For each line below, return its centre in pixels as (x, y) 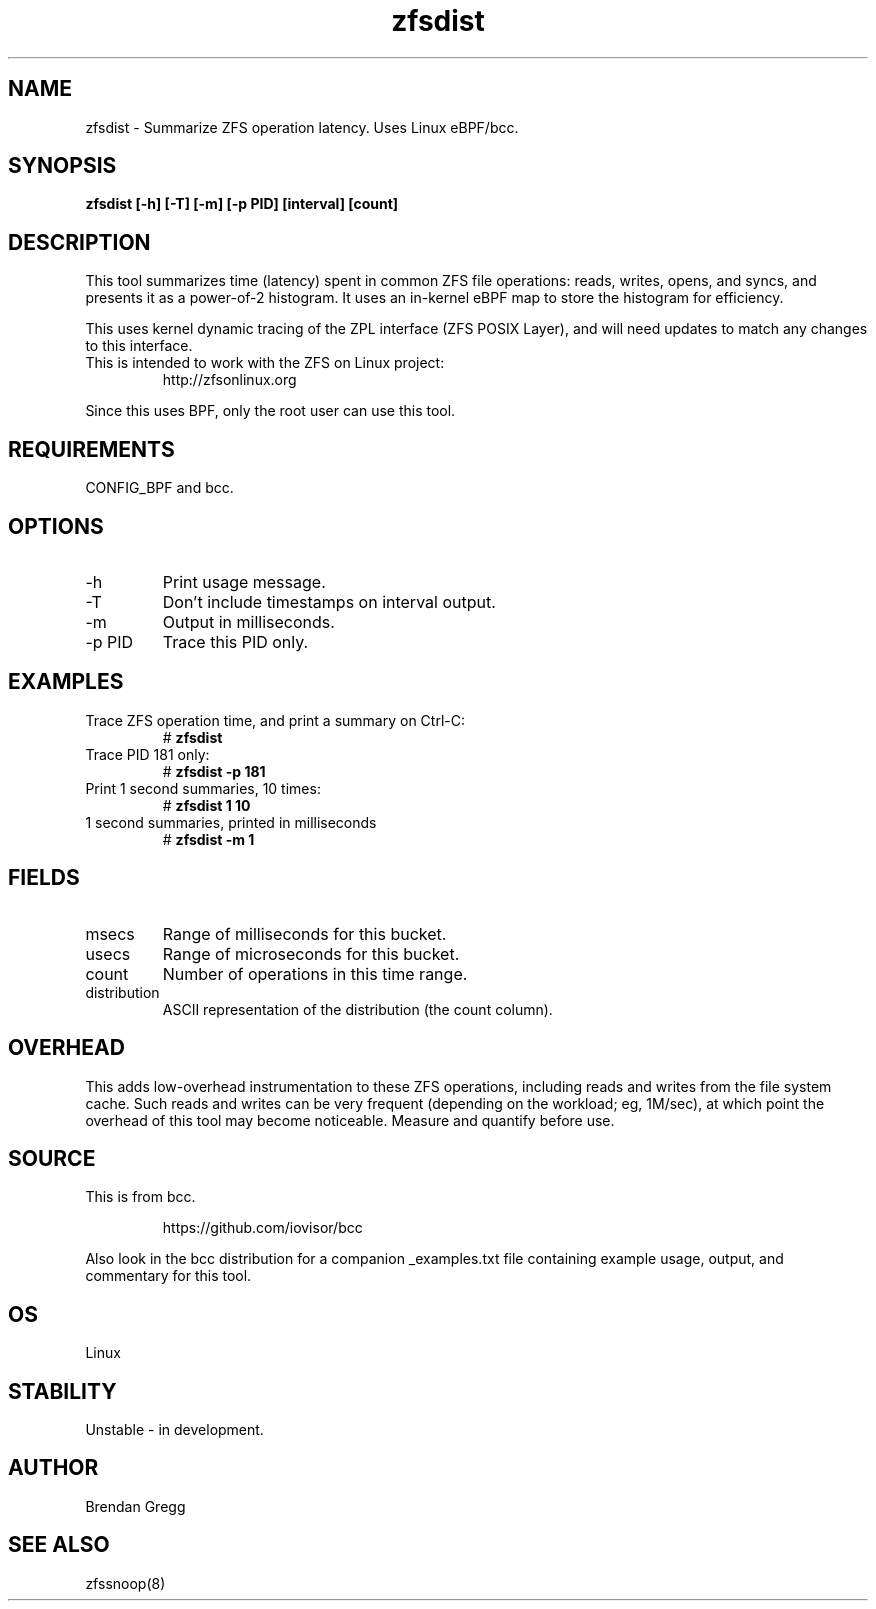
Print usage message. (244, 581)
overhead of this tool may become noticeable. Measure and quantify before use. (350, 1120)
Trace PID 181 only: (147, 754)
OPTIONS (56, 526)
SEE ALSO (59, 1545)
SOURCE (52, 1158)
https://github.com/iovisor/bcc (262, 1228)
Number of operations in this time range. (315, 973)
